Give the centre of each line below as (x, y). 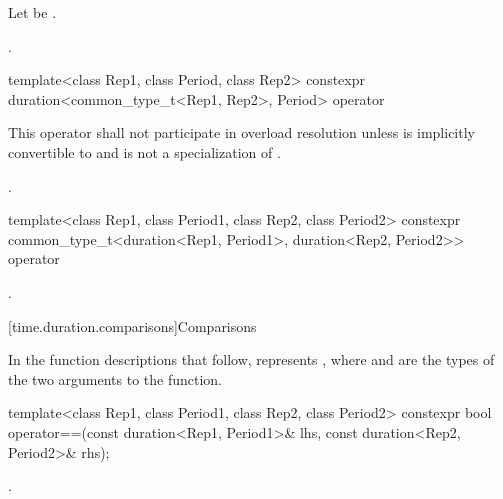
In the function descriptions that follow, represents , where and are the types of (251, 359)
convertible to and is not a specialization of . (144, 151)
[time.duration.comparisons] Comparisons (132, 325)
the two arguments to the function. (115, 378)
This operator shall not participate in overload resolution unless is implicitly (241, 132)
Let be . (32, 12)
